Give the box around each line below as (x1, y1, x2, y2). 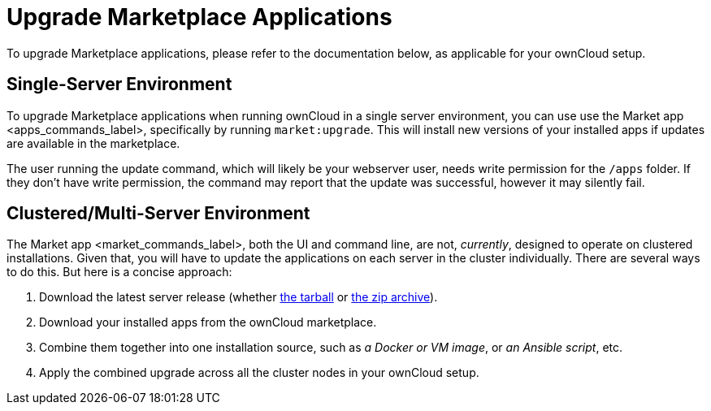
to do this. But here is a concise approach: (7, 265, 232, 279)
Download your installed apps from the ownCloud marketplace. (39, 315, 377, 330)
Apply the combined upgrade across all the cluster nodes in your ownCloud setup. (39, 366, 479, 380)
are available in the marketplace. (7, 136, 180, 150)
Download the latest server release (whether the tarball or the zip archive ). (39, 290, 438, 305)
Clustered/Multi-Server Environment (7, 203, 310, 224)
